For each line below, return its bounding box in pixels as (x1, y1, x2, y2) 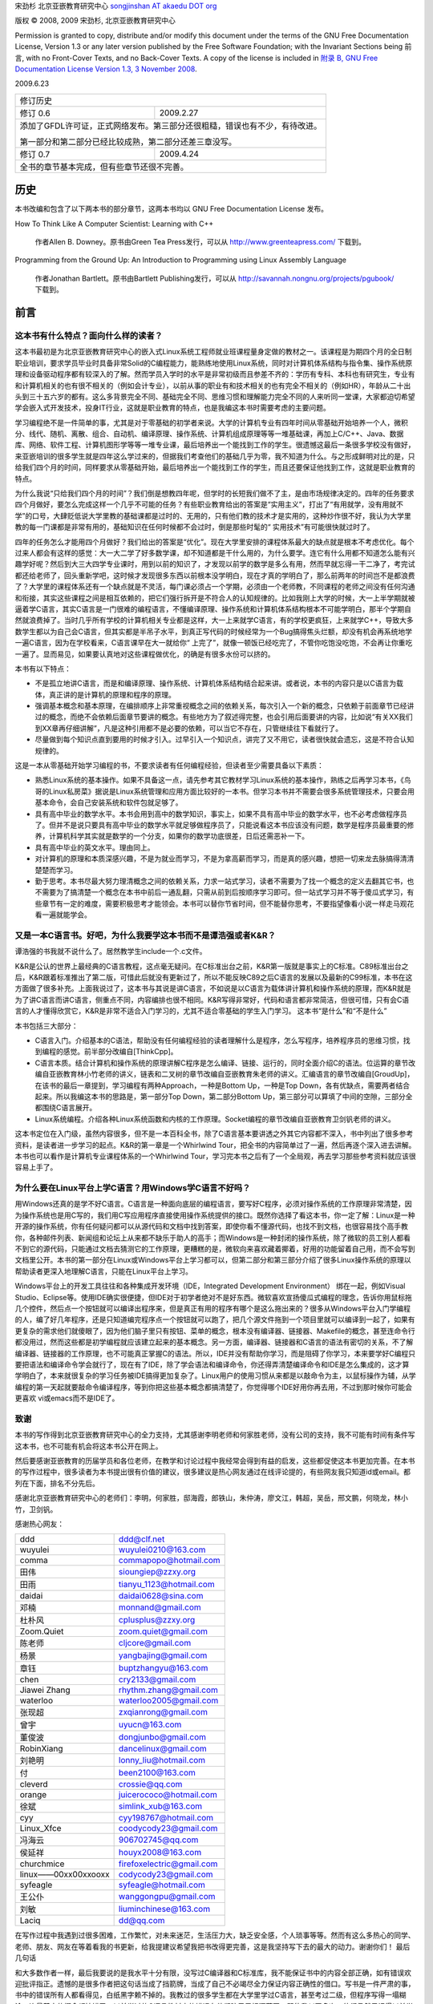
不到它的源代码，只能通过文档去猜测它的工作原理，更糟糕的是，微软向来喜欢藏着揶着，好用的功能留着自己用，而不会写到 (14, 1243, 415, 1254)
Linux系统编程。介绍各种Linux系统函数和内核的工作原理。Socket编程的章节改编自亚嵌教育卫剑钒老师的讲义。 (34, 1114, 396, 1124)
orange (19, 1789, 47, 1800)
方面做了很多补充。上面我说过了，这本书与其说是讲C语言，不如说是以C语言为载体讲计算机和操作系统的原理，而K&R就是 (14, 984, 411, 993)
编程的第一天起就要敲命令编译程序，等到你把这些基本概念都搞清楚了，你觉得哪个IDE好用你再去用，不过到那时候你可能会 (14, 1382, 413, 1392)
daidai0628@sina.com (118, 1590, 204, 1602)
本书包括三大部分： (14, 1020, 79, 1030)
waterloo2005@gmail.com (118, 1695, 219, 1707)
